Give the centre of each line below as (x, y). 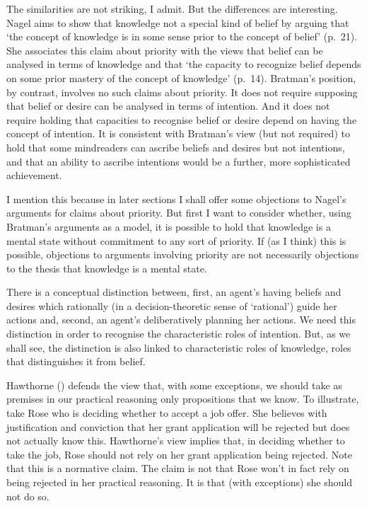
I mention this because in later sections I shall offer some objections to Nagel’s (176, 199)
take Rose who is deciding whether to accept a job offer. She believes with (167, 413)
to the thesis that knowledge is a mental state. (107, 268)
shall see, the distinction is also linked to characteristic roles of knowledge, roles (179, 347)
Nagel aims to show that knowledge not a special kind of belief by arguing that (178, 22)
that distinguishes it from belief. (76, 361)
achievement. (34, 175)
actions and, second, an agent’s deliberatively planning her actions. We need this (181, 320)
